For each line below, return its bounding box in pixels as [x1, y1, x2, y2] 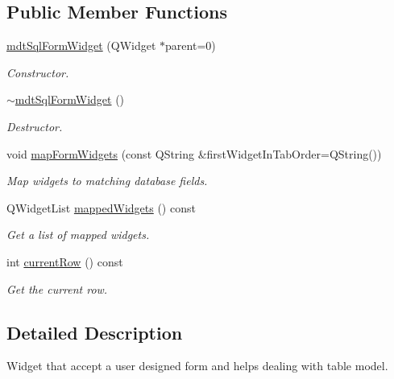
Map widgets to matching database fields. [6, 172, 208, 189]
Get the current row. [6, 280, 108, 297]
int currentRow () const [6, 253, 123, 270]
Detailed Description [6, 319, 183, 344]
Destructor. [6, 117, 63, 134]
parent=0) [165, 37, 216, 54]
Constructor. [6, 64, 69, 80]
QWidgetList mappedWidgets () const [6, 199, 196, 216]
